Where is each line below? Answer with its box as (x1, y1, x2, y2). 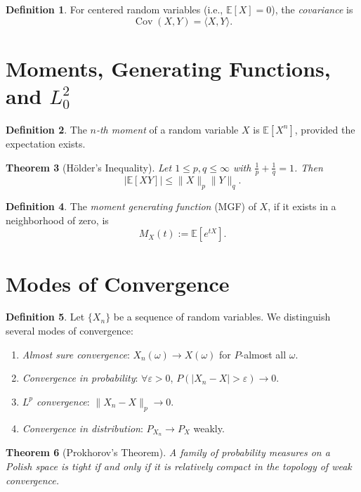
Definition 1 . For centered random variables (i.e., (6, 2, 223, 16)
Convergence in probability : (22, 370, 138, 385)
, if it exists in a (268, 199, 336, 214)
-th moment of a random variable (96, 122, 239, 136)
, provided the (294, 122, 355, 136)
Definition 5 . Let (6, 309, 85, 324)
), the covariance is (271, 2, 353, 16)
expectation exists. (6, 136, 86, 150)
